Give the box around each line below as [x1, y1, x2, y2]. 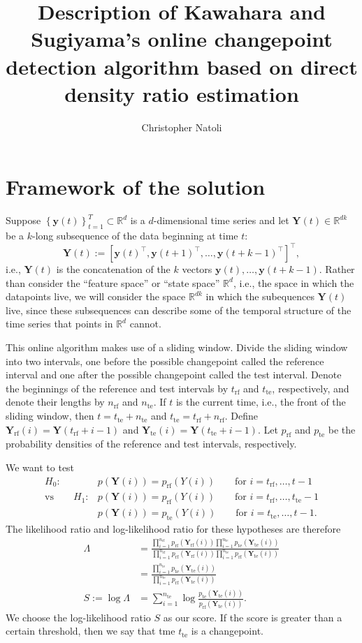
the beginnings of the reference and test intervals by [6, 380, 229, 395]
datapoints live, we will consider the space [6, 289, 186, 304]
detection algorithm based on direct [6, 52, 358, 80]
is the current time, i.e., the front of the [175, 394, 346, 409]
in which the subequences [205, 289, 314, 304]
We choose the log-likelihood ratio [6, 609, 151, 624]
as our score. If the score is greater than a [163, 609, 342, 624]
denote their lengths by [6, 394, 105, 409]
